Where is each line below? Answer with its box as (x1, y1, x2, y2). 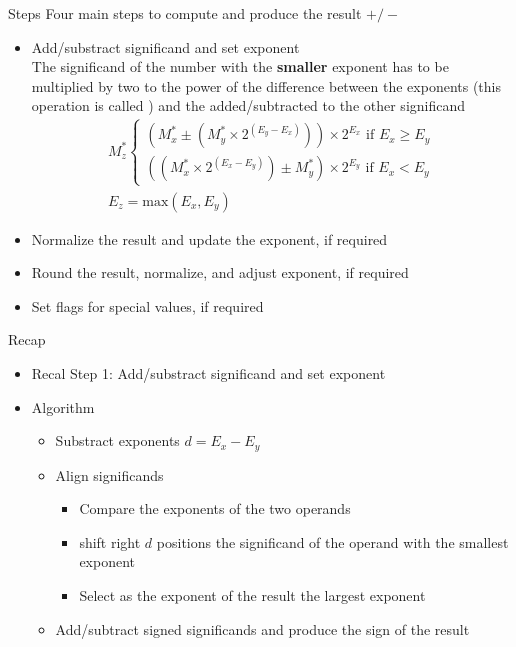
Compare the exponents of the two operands (79, 498, 351, 519)
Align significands (55, 464, 164, 485)
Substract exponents (55, 430, 180, 451)
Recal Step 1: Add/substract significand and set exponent (31, 362, 386, 383)
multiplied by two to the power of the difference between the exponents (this (31, 75, 501, 96)
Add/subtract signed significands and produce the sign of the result (55, 618, 470, 639)
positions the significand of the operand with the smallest (156, 531, 509, 552)
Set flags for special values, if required (31, 295, 264, 316)
